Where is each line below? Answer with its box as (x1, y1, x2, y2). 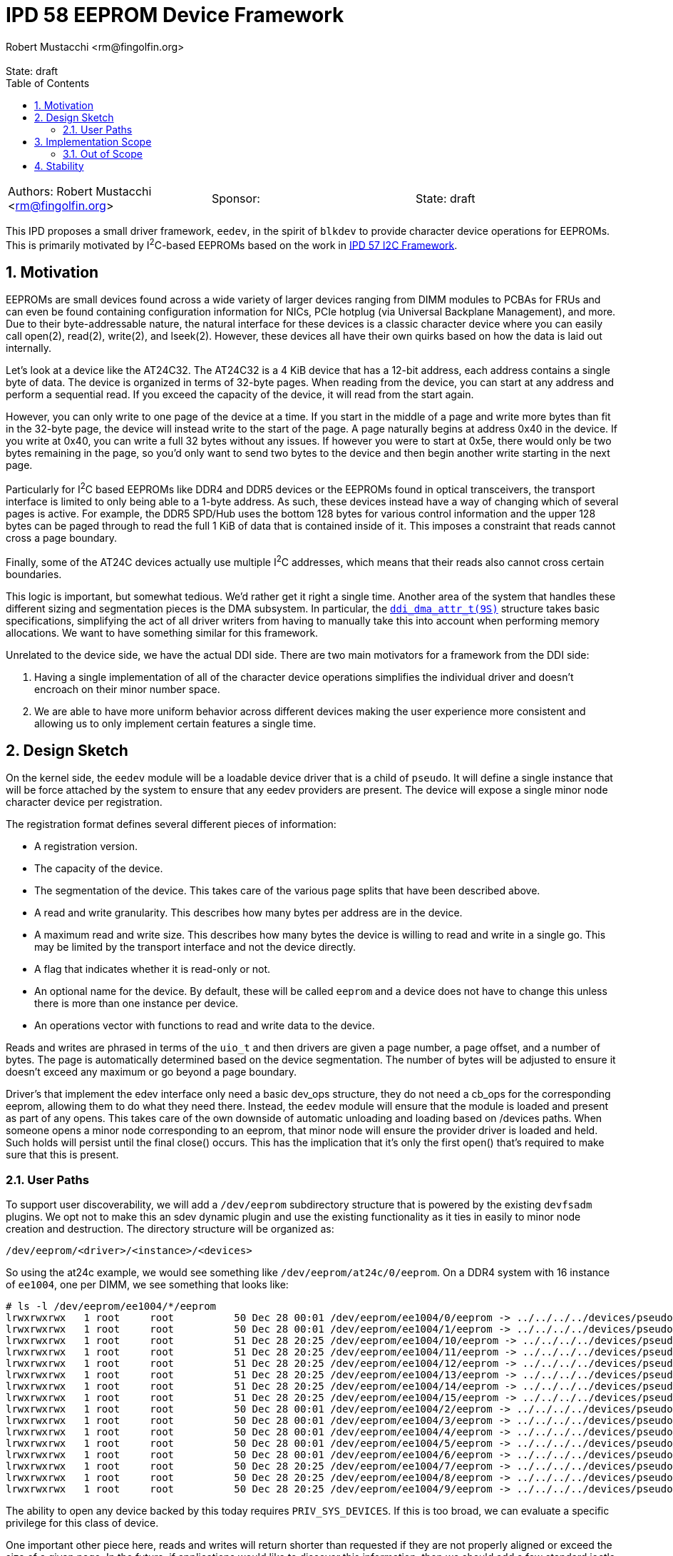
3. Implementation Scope (34, 135, 152, 148)
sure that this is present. (6, 1148, 119, 1161)
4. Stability (34, 159, 84, 172)
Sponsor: (211, 191, 260, 206)
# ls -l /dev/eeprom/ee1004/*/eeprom (6, 1300, 217, 1313)
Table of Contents (6, 76, 90, 89)
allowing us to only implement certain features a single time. (34, 717, 317, 729)
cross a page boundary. (6, 531, 117, 544)
